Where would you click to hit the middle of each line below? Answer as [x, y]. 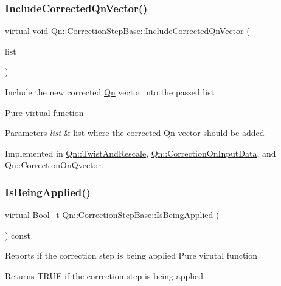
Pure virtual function [44, 112]
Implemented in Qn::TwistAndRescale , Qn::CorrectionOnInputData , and [140, 153]
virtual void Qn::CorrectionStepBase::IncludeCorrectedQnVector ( [127, 31]
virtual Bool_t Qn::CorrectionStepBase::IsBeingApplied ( [112, 215]
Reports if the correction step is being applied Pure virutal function [131, 255]
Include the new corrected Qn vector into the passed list [110, 92]
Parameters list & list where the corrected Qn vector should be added [135, 133]
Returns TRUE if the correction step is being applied [104, 275]
